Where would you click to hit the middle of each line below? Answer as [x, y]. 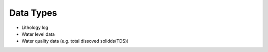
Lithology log [35, 27]
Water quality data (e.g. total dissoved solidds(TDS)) [75, 41]
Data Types [33, 13]
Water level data [38, 34]
